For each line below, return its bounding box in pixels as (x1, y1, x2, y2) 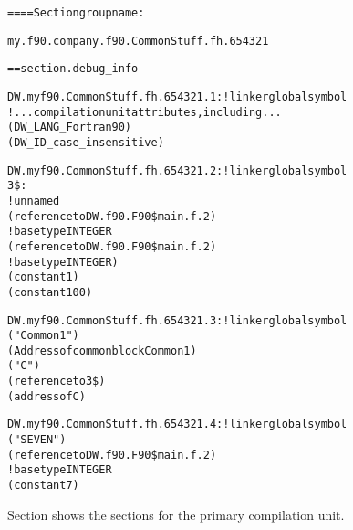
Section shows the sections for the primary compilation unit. (7, 504, 345, 524)
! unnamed (7, 194, 60, 207)
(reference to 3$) (7, 375, 106, 388)
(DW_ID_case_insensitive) (7, 135, 164, 149)
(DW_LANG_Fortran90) (7, 121, 132, 134)
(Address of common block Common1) (7, 344, 197, 357)
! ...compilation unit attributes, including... (7, 105, 282, 119)
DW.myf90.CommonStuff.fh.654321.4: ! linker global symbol (7, 418, 348, 431)
